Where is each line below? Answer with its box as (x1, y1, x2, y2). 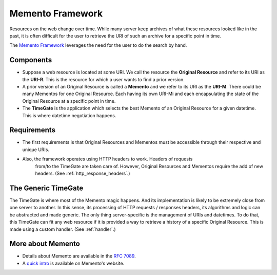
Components (9, 56, 52, 64)
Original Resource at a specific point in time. (22, 98, 116, 104)
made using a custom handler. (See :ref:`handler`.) (9, 226, 116, 232)
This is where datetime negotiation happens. (22, 112, 116, 118)
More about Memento (9, 240, 81, 248)
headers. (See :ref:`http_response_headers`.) (35, 170, 130, 177)
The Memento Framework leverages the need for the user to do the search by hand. (9, 42, 187, 48)
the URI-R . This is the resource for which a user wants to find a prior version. (22, 76, 185, 82)
